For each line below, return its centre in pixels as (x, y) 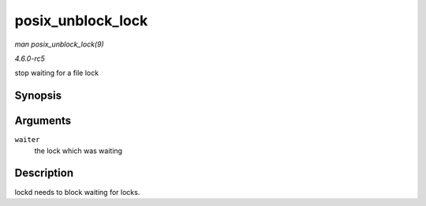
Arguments (43, 121)
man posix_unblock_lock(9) (59, 44)
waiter (27, 140)
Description (44, 173)
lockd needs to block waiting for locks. (77, 192)
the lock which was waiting (78, 151)
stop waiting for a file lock (56, 73)
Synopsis (38, 96)
